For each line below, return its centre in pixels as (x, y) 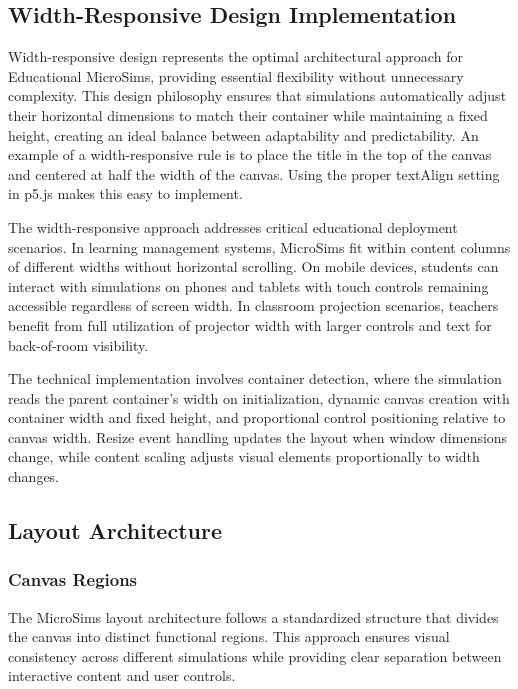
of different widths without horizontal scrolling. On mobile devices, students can (253, 266)
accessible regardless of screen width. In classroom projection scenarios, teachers (253, 305)
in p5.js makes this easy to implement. (125, 193)
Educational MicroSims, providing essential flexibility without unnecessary (236, 75)
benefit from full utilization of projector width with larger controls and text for (250, 324)
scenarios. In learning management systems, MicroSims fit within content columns (259, 246)
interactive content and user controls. (122, 675)
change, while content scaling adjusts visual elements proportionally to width (244, 456)
